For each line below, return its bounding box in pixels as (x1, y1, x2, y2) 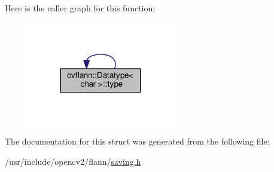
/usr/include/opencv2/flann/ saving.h (5, 155, 141, 167)
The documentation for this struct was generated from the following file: (5, 135, 270, 148)
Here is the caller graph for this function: (5, 2, 156, 14)
